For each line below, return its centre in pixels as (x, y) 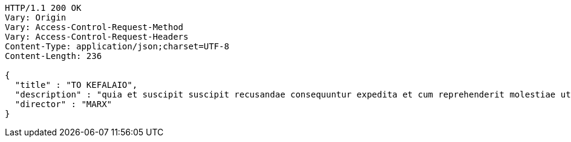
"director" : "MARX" (64, 104)
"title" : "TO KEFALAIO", (76, 85)
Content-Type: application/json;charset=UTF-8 (117, 46)
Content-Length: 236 (54, 56)
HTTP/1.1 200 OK (43, 8)
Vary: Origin (36, 17)
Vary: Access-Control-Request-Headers (97, 37)
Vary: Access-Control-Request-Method (94, 27)
